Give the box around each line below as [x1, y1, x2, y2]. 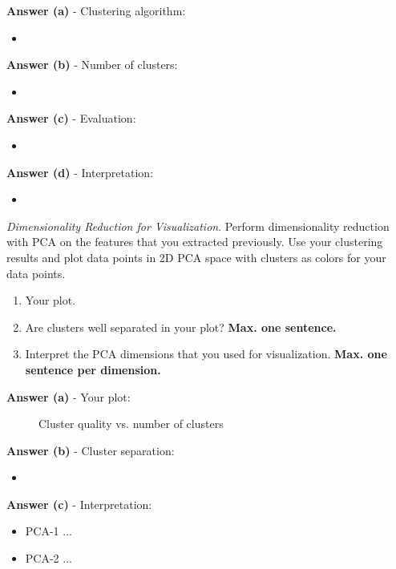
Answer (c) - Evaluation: [6, 110, 136, 127]
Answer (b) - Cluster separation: [6, 442, 175, 458]
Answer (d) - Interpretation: [6, 163, 154, 180]
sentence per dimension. [25, 361, 161, 377]
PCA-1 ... [25, 523, 72, 539]
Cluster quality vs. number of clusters [38, 415, 224, 432]
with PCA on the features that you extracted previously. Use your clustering [6, 233, 383, 250]
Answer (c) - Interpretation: [6, 495, 152, 512]
